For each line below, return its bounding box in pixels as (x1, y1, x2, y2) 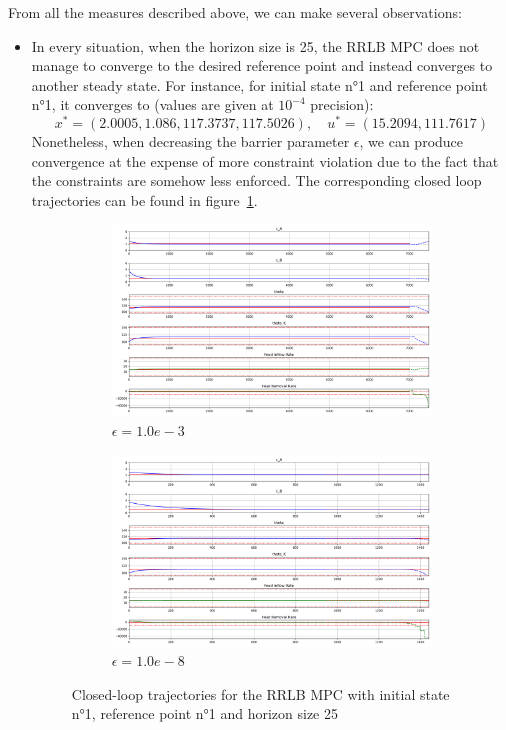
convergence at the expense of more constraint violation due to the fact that (31, 150, 499, 171)
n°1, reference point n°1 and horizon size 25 (71, 703, 338, 724)
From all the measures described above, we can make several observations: (8, 2, 462, 22)
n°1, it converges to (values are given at (31, 94, 274, 115)
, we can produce (359, 131, 464, 152)
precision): (310, 94, 374, 115)
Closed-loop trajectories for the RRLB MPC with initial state (71, 683, 450, 704)
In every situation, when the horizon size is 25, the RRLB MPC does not (31, 35, 480, 56)
